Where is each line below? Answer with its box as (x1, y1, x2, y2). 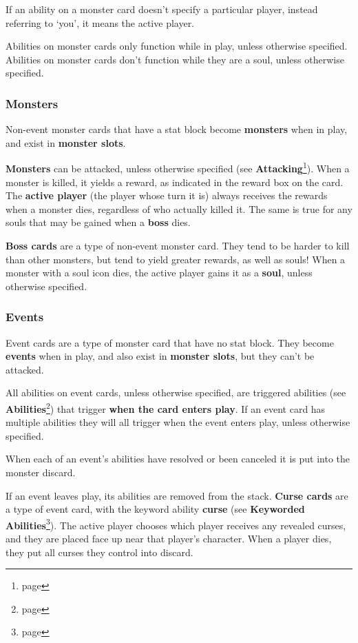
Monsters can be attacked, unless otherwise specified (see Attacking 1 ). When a (6, 159, 350, 176)
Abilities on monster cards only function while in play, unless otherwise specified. (6, 39, 348, 53)
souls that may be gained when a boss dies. (6, 215, 191, 229)
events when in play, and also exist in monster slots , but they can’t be (6, 349, 315, 363)
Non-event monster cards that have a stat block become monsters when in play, (6, 122, 348, 136)
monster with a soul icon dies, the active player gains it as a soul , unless (6, 265, 313, 280)
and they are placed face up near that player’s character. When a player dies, (6, 531, 332, 546)
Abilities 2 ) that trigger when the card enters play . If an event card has (6, 399, 326, 416)
